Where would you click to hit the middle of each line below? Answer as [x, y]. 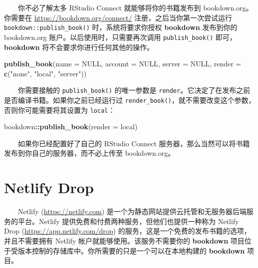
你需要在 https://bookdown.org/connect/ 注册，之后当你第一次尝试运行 [118, 17]
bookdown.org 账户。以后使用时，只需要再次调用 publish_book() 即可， [120, 37]
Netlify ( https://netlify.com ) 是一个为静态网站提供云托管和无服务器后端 [132, 211]
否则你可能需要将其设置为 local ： [60, 110]
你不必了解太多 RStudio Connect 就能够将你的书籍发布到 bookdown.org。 [135, 7]
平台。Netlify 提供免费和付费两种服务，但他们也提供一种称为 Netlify [128, 221]
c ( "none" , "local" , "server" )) [45, 73]
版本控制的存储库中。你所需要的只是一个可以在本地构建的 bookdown [131, 250]
